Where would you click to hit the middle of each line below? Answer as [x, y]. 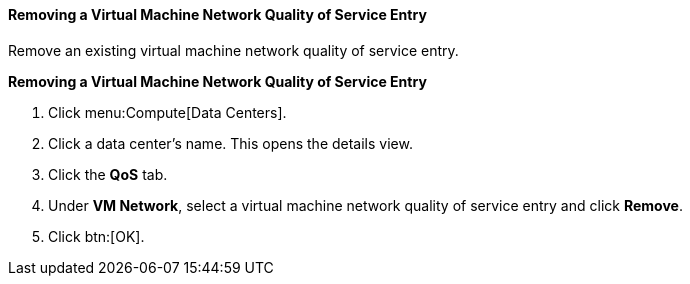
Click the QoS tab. [108, 174]
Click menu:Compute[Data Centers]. [167, 112]
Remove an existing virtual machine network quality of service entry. [233, 50]
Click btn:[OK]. [96, 236]
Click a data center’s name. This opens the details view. [230, 143]
